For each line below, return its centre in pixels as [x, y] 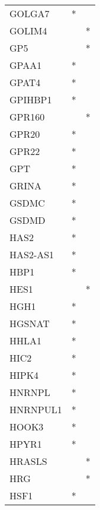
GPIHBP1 [31, 99]
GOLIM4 [28, 31]
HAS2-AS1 [32, 254]
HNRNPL [30, 392]
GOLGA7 [30, 13]
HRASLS [28, 461]
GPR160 [27, 117]
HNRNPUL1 [36, 409]
